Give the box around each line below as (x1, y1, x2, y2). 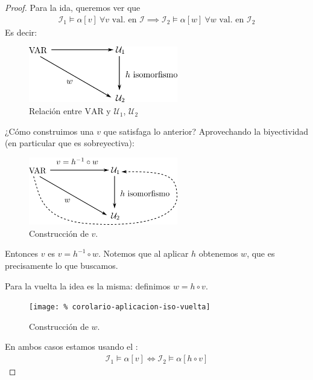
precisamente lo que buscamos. (5, 259, 118, 272)
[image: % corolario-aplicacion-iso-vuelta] (29, 303, 210, 312)
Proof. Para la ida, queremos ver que (5, 1, 141, 13)
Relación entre (29, 105, 82, 117)
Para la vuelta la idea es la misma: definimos (5, 279, 171, 292)
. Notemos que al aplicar (98, 247, 189, 260)
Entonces (5, 247, 39, 260)
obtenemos (198, 247, 238, 260)
